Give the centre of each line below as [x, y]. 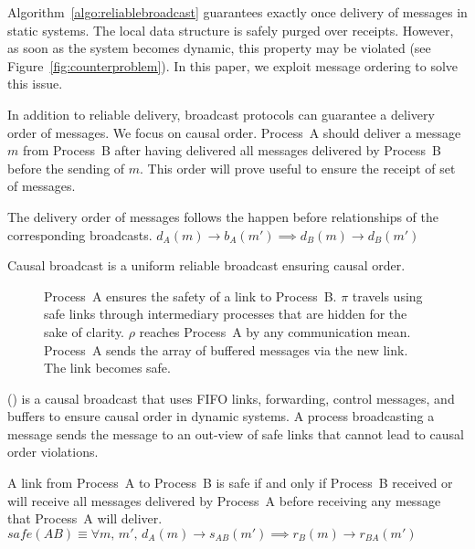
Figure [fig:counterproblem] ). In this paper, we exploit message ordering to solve [233, 65]
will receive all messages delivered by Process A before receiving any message [224, 500]
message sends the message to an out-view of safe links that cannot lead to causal [236, 433]
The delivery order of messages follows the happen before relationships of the [223, 216]
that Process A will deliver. [85, 518]
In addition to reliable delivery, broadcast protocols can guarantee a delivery [221, 114]
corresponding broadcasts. [80, 234]
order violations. [53, 452]
